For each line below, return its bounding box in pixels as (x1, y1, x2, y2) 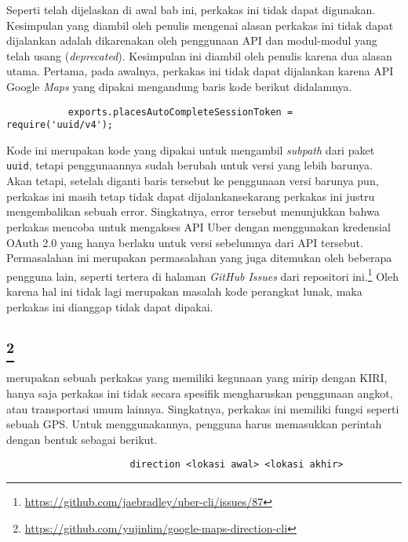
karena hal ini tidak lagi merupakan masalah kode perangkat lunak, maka (6, 282, 362, 299)
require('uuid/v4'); (6, 119, 114, 131)
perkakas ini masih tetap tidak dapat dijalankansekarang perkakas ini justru (6, 187, 375, 204)
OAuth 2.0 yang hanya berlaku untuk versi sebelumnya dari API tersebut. (6, 234, 363, 250)
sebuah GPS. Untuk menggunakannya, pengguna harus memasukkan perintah (6, 416, 382, 432)
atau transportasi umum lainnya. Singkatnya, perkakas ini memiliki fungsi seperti (6, 400, 399, 417)
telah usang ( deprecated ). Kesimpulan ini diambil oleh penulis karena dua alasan (6, 47, 392, 64)
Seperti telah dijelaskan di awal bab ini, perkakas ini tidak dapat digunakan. (6, 2, 376, 17)
